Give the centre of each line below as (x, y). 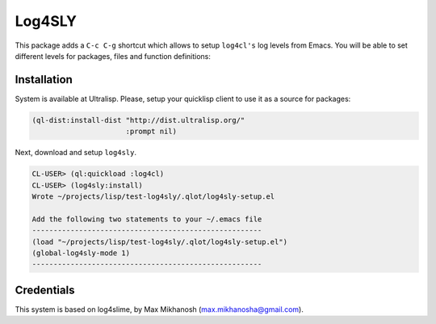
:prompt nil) (151, 132)
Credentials (45, 290)
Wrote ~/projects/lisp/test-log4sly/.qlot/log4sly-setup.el (153, 196)
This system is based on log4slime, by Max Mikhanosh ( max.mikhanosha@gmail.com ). (159, 309)
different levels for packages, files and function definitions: (113, 56)
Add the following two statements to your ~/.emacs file (147, 219)
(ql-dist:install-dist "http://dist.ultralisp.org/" (138, 120)
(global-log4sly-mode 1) (81, 253)
